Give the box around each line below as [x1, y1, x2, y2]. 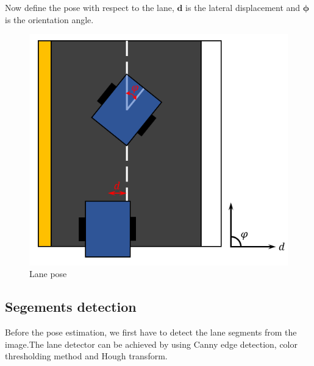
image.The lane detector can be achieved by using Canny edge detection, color [5, 337, 298, 350]
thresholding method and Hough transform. [5, 350, 168, 362]
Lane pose [29, 267, 67, 280]
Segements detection [5, 297, 137, 316]
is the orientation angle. [5, 13, 94, 26]
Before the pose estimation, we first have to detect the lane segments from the [5, 326, 297, 339]
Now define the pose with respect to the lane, [5, 1, 174, 13]
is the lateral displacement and [185, 1, 301, 13]
